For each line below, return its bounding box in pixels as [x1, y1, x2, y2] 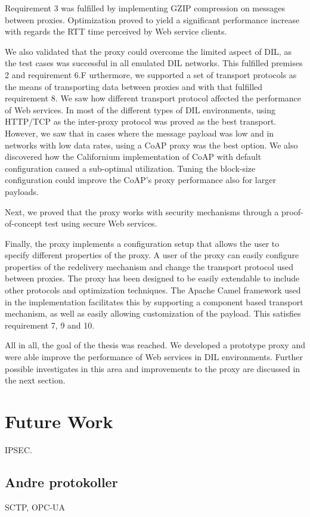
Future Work [5, 409, 113, 433]
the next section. [5, 374, 66, 386]
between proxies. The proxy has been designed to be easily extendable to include [5, 272, 300, 284]
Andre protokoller [5, 472, 118, 491]
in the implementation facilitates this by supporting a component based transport [5, 295, 303, 308]
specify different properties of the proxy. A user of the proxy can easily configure [5, 249, 299, 261]
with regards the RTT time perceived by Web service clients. [5, 25, 227, 38]
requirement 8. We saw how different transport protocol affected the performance [5, 92, 302, 104]
